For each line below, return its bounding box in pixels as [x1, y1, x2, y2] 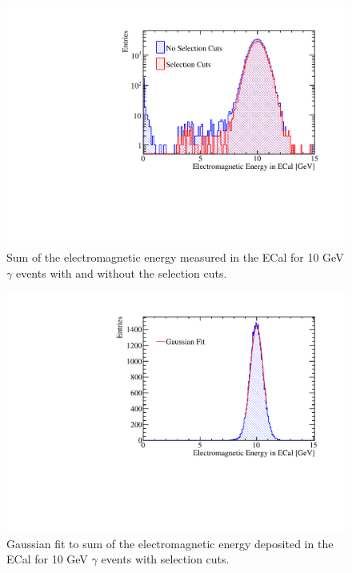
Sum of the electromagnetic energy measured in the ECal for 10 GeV [6, 249, 344, 266]
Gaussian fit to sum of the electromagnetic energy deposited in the [6, 535, 334, 551]
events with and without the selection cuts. [15, 264, 227, 281]
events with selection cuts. [101, 551, 230, 567]
